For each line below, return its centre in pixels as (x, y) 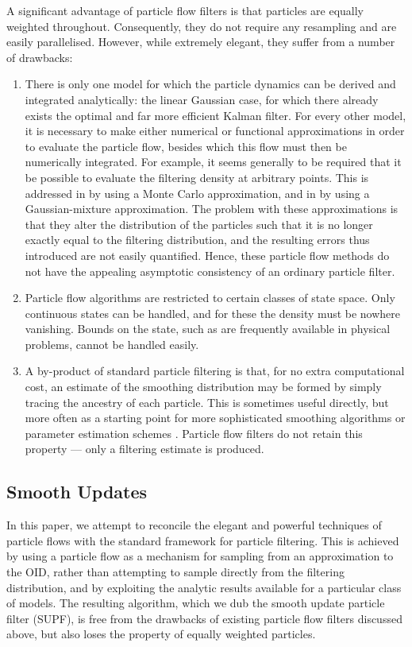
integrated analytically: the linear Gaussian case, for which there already (202, 99)
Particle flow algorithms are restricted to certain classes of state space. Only (210, 298)
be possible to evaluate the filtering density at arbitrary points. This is (197, 177)
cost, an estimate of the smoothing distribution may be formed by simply (203, 387)
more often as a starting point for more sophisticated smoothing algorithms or (215, 418)
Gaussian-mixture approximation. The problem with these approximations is (212, 209)
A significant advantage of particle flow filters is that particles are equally (185, 10)
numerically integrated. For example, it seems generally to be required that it (213, 162)
